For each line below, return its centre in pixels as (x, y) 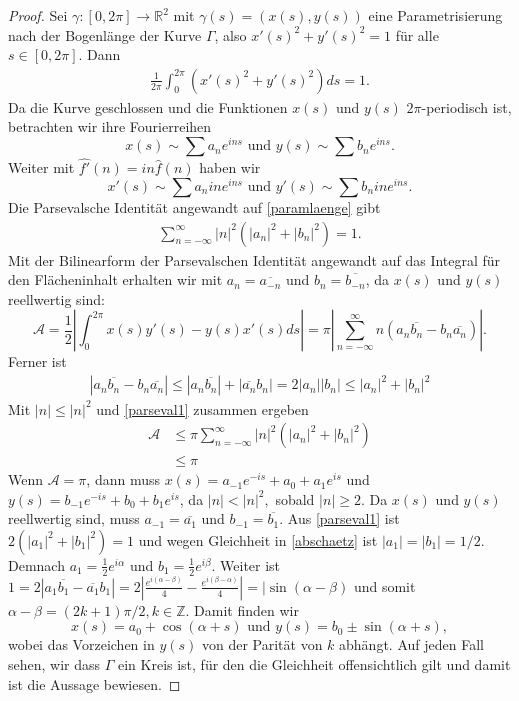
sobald (295, 498)
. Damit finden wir (242, 609)
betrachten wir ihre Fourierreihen (110, 126)
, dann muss (123, 479)
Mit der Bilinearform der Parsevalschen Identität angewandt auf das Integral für (254, 259)
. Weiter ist (246, 564)
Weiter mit (41, 167)
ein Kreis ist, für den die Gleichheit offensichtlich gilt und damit (314, 663)
